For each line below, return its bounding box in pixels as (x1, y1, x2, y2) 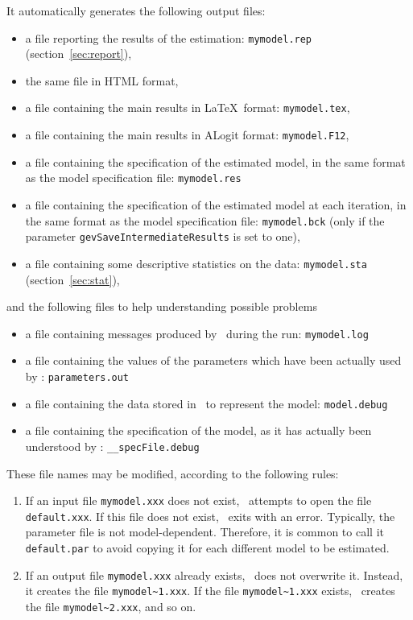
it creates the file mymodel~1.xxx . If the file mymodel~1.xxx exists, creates (25, 582, 395, 599)
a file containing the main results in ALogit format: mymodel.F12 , (25, 126, 349, 143)
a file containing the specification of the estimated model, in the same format (25, 153, 406, 170)
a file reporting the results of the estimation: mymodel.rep (25, 29, 312, 46)
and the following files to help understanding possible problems (6, 298, 317, 315)
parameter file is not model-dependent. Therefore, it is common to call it (25, 523, 384, 540)
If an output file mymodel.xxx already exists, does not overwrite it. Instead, (25, 566, 403, 583)
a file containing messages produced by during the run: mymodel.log (25, 324, 369, 341)
